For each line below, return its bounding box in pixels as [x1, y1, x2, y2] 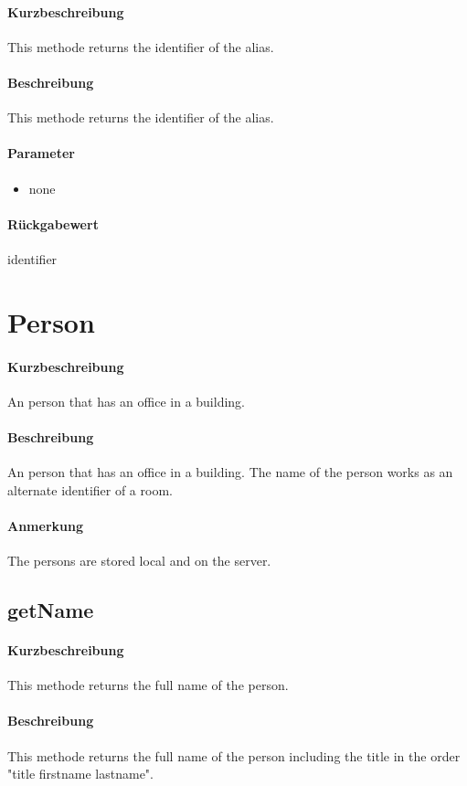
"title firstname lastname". [7, 764, 154, 783]
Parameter [7, 143, 75, 163]
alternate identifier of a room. [7, 480, 173, 499]
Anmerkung [7, 515, 83, 535]
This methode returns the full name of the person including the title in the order [7, 746, 461, 765]
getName [7, 596, 94, 624]
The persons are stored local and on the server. [7, 551, 271, 570]
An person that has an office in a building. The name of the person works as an [7, 462, 453, 482]
